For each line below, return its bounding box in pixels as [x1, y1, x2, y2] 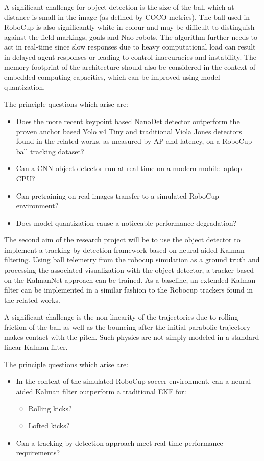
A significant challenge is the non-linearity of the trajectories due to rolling [4, 311, 238, 322]
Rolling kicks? [28, 403, 72, 414]
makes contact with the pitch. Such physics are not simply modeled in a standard [4, 331, 259, 342]
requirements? [16, 447, 60, 458]
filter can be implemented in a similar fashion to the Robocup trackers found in [4, 284, 253, 295]
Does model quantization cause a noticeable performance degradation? [16, 217, 237, 228]
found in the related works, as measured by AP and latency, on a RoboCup [16, 136, 252, 147]
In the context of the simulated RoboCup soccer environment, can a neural [16, 376, 251, 386]
